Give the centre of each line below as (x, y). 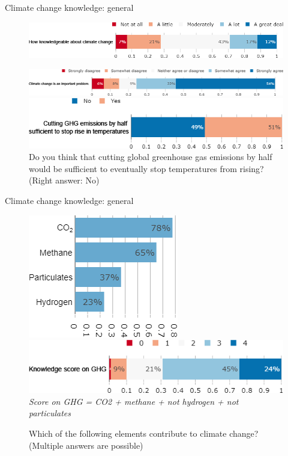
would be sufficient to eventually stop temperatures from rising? (146, 168)
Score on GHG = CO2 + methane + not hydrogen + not (134, 401)
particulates (50, 413)
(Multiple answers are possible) (86, 445)
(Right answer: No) (64, 180)
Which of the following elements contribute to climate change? (144, 433)
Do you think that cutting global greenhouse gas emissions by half (151, 157)
